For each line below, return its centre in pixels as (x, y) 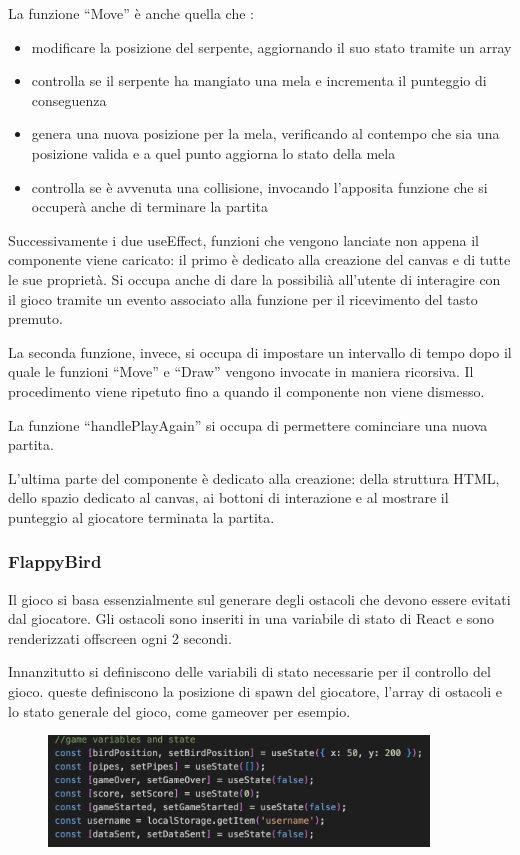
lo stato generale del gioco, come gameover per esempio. (179, 710)
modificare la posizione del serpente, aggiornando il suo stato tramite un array (271, 46)
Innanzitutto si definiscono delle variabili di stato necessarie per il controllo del (249, 671)
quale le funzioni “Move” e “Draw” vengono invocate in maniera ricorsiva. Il (241, 371)
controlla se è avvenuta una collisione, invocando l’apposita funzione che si (259, 186)
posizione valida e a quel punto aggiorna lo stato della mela (213, 152)
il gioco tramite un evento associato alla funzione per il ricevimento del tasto (243, 298)
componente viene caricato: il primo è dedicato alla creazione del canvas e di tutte (259, 259)
